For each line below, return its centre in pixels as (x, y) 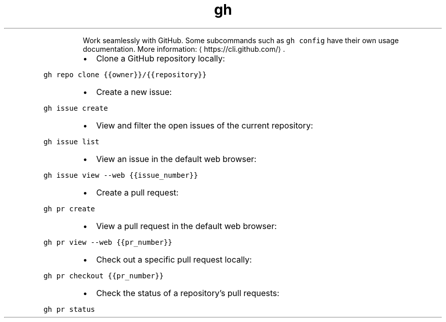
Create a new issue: (134, 92)
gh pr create (69, 208)
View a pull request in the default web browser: (186, 226)
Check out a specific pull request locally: (174, 259)
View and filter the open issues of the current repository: (204, 125)
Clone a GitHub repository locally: (160, 58)
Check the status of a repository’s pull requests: (188, 293)
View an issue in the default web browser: (176, 159)
